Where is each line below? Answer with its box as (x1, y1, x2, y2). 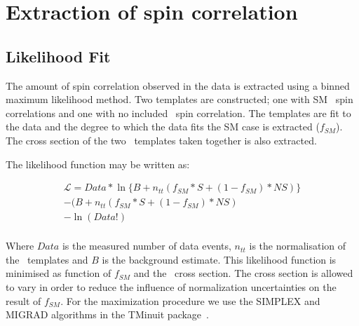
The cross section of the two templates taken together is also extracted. (6, 133, 317, 147)
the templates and (6, 252, 88, 266)
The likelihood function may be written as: (6, 156, 190, 171)
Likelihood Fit (6, 45, 111, 67)
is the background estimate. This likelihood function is (102, 252, 337, 266)
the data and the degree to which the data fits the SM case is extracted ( (6, 119, 320, 134)
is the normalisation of (249, 238, 346, 253)
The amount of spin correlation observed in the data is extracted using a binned (6, 78, 350, 93)
